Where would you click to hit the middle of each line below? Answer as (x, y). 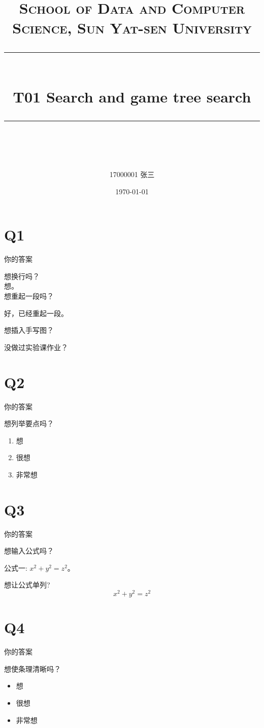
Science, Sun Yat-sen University (132, 28)
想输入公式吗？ (29, 551)
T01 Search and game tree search (132, 96)
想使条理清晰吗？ (32, 668)
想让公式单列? (27, 585)
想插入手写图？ (29, 330)
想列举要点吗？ (29, 423)
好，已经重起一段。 (36, 313)
